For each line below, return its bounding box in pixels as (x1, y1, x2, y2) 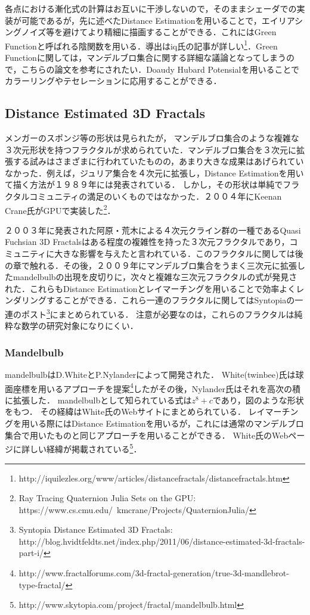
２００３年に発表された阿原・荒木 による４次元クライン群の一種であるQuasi (5, 223, 301, 236)
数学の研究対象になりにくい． (21, 319, 138, 332)
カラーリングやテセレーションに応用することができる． (5, 74, 222, 87)
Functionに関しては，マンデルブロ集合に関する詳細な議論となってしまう (5, 51, 287, 64)
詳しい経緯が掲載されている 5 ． (21, 441, 142, 455)
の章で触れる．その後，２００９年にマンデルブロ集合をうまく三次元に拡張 (5, 259, 297, 271)
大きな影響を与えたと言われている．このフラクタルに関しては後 (54, 247, 303, 260)
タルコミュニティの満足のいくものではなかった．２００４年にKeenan (13, 190, 282, 202)
